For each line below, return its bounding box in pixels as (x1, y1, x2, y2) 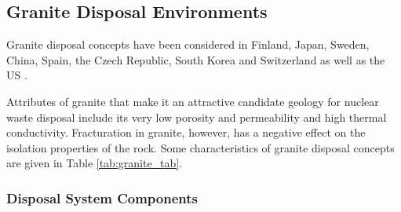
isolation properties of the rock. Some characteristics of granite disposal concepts (6, 139, 395, 155)
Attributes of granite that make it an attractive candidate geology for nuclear (6, 93, 379, 109)
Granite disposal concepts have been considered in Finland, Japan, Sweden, (6, 36, 370, 53)
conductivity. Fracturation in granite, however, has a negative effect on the (6, 124, 366, 141)
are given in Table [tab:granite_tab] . (6, 155, 183, 171)
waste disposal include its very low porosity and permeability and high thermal (6, 108, 387, 125)
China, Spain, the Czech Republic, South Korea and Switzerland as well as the (6, 51, 385, 68)
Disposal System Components (6, 188, 198, 207)
